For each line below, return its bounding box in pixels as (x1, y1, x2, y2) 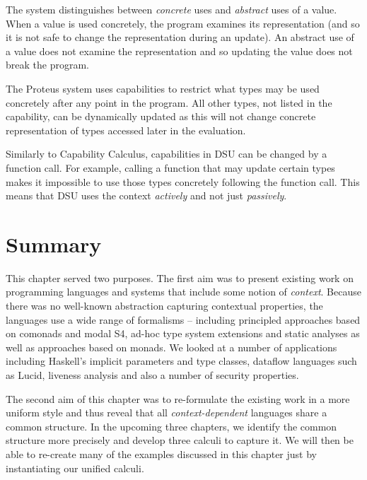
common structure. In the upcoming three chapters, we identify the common (6, 418, 337, 433)
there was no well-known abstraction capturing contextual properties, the (6, 298, 323, 313)
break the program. (6, 57, 89, 72)
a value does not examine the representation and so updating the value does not (6, 43, 353, 58)
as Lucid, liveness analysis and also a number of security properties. (6, 368, 299, 382)
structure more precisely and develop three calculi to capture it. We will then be (6, 433, 354, 447)
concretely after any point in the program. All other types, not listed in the (6, 95, 332, 110)
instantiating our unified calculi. (6, 460, 144, 475)
